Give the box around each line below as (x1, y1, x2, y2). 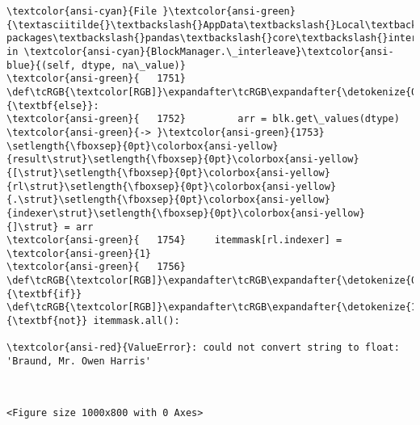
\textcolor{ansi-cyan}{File (6, 6, 157, 17)
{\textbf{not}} (6, 315, 88, 327)
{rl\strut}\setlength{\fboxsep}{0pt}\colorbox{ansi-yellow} (6, 180, 337, 192)
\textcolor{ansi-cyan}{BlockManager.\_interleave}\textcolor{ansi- (23, 45, 394, 57)
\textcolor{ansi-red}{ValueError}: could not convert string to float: (6, 342, 400, 354)
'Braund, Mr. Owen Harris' (6, 356, 151, 368)
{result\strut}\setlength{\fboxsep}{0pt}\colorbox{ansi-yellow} (6, 154, 359, 166)
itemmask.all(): (93, 315, 180, 327)
